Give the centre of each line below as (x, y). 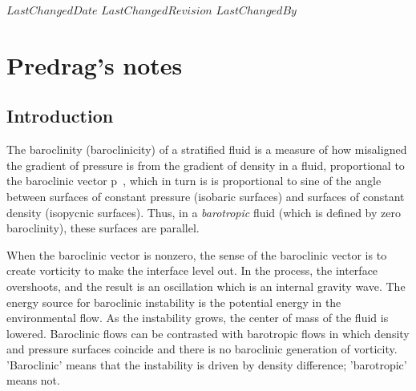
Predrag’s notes (95, 64)
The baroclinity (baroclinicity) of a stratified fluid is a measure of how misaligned (207, 149)
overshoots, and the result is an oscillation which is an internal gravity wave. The (206, 286)
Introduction (60, 116)
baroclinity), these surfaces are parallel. (103, 228)
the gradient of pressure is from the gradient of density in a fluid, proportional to (206, 165)
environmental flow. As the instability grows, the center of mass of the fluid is (198, 318)
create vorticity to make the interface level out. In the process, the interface (192, 270)
